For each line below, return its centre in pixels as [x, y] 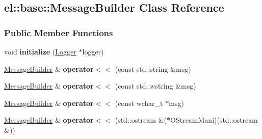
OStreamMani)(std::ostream [214, 120]
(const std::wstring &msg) [155, 86]
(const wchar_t [139, 103]
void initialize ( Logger [40, 51]
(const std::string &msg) [153, 68]
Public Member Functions [59, 32]
